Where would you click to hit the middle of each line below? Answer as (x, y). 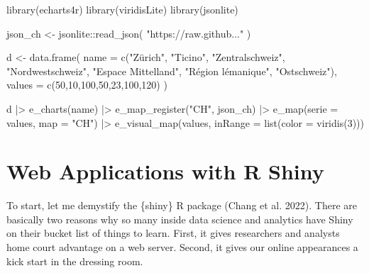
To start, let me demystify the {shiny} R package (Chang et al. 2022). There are (182, 205)
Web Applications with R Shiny (165, 171)
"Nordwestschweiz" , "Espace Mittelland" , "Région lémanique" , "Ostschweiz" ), (172, 71)
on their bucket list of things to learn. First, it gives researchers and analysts (173, 233)
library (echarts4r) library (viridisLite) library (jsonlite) (122, 9)
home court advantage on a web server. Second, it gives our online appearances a (182, 247)
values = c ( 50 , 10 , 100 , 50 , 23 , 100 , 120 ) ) (87, 85)
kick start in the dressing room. (75, 261)
